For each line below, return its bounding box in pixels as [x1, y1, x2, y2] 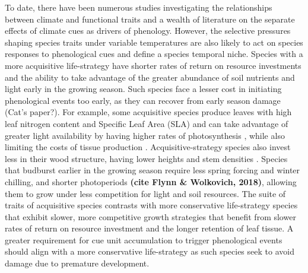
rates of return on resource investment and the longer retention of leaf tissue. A [5, 222, 294, 234]
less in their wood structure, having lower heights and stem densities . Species [5, 152, 288, 164]
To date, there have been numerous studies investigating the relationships [5, 1, 272, 13]
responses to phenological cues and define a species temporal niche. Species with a [5, 47, 303, 60]
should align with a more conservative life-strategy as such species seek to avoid [5, 245, 294, 258]
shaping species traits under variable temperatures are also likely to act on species [5, 36, 303, 48]
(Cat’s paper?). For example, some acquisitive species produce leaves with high [5, 106, 292, 118]
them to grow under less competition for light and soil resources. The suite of [5, 187, 286, 199]
